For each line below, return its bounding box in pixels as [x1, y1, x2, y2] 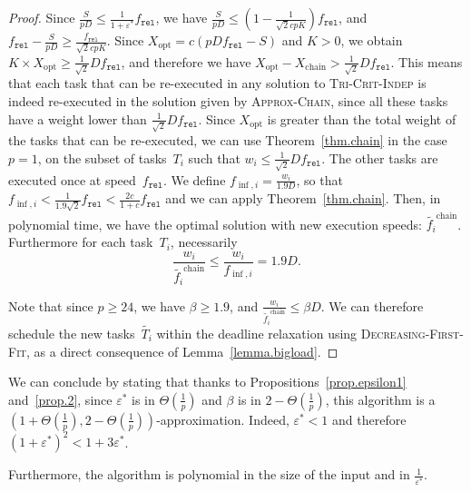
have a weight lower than [8, 109, 147, 128]
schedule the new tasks [8, 324, 135, 343]
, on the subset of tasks [37, 148, 167, 167]
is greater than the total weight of [267, 109, 456, 128]
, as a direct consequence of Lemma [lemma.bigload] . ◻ [25, 341, 339, 360]
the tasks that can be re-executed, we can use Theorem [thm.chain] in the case [8, 131, 447, 150]
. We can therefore [320, 296, 424, 315]
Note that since [8, 296, 93, 315]
